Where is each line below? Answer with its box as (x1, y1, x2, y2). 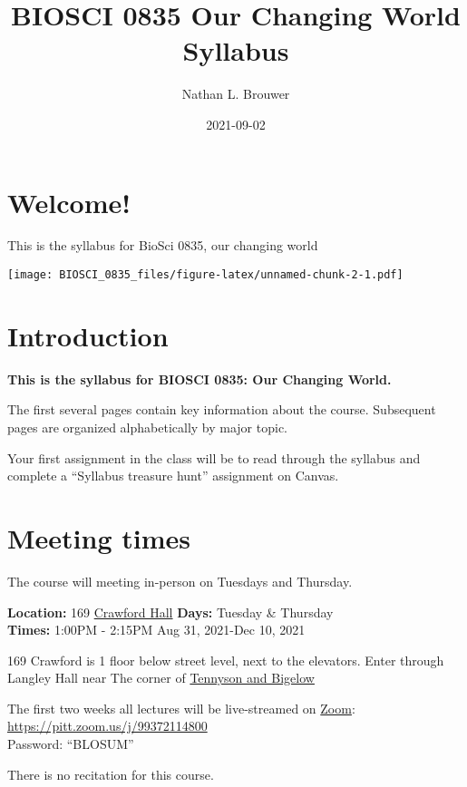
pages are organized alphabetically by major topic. (7, 418, 287, 436)
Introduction (7, 316, 169, 354)
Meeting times (7, 519, 190, 556)
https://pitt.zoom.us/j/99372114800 (7, 716, 208, 735)
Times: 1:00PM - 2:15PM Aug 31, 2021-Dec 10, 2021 (7, 620, 306, 639)
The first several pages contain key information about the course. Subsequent (7, 400, 436, 419)
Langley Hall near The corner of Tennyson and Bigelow (7, 668, 315, 687)
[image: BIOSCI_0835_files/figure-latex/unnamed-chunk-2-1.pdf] (7, 268, 404, 282)
